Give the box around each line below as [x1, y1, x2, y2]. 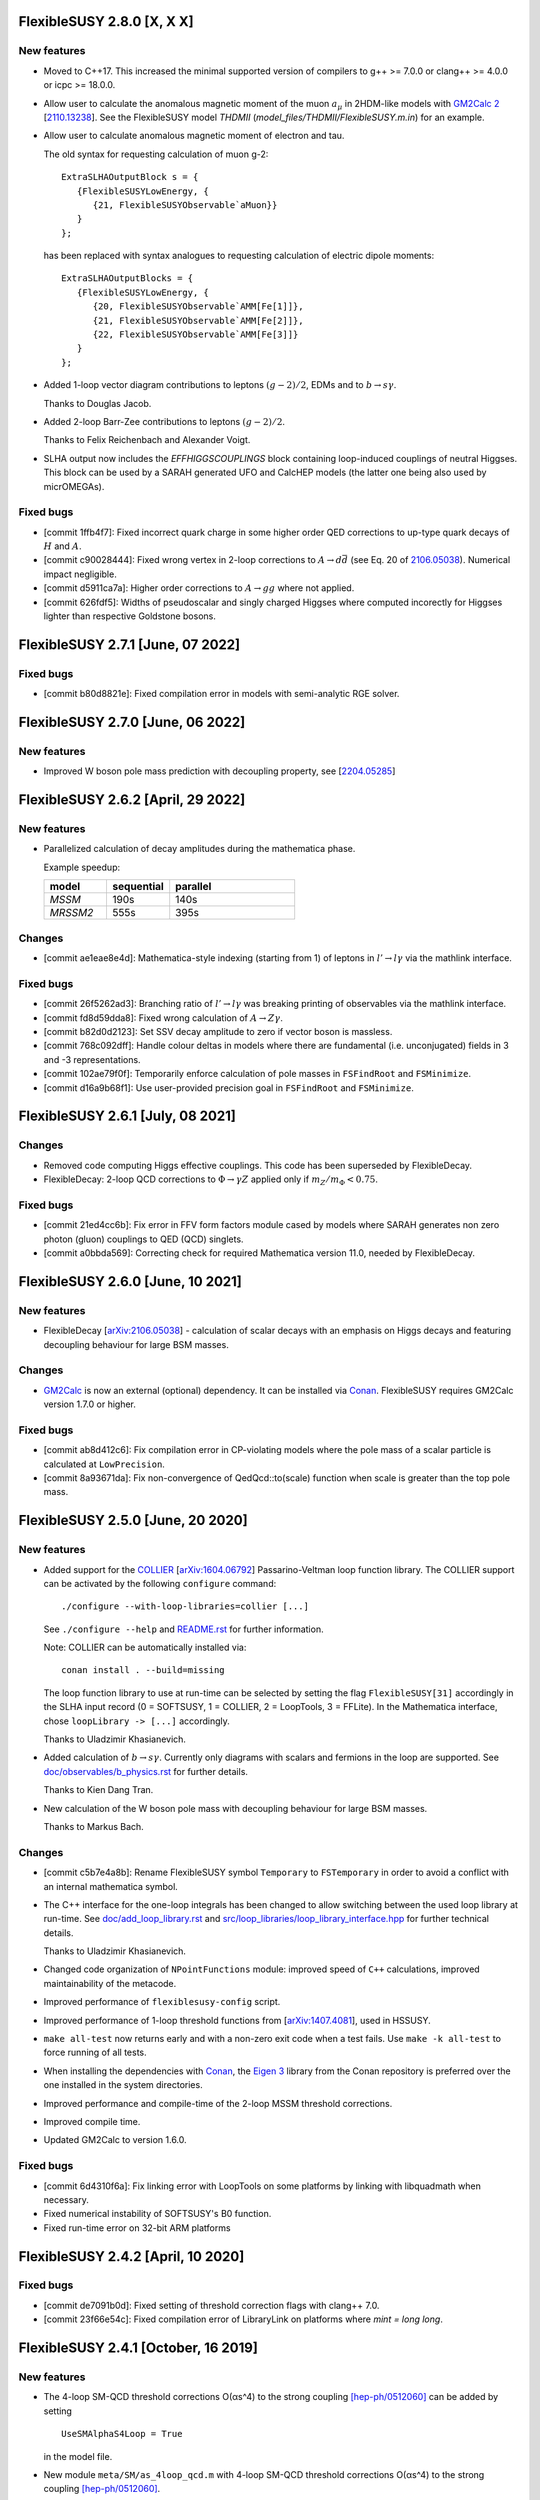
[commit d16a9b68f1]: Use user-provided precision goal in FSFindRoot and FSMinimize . [43, 1081, 414, 1094]
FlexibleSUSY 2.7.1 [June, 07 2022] [18, 636, 240, 653]
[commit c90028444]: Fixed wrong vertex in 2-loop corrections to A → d [43, 554, 343, 566]
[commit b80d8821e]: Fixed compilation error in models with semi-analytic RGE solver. [43, 688, 400, 700]
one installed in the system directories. [43, 2079, 204, 2091]
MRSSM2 [49, 906, 94, 920]
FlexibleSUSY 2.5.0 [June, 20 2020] [18, 1512, 249, 1529]
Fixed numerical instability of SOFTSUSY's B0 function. [43, 2208, 272, 2220]
